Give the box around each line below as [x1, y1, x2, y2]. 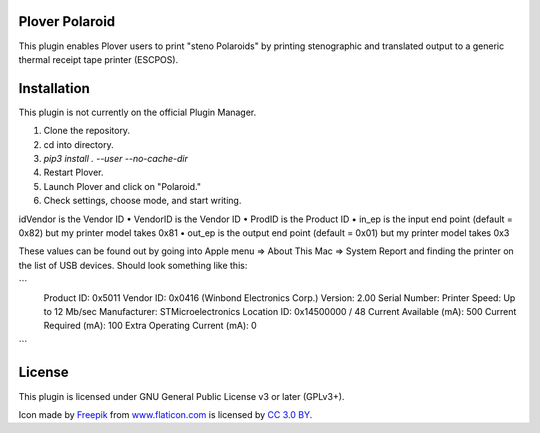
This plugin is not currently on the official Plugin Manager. [18, 106, 257, 118]
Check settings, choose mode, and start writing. [43, 195, 242, 207]
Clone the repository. [43, 125, 130, 137]
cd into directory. [43, 138, 114, 150]
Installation [18, 80, 90, 97]
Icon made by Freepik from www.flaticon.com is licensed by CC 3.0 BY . [18, 408, 313, 420]
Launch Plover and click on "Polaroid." [43, 180, 202, 192]
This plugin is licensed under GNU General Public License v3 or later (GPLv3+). [18, 390, 345, 402]
